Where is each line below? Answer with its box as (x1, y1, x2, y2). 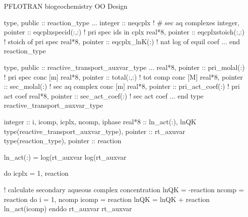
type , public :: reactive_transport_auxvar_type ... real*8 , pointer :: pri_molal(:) (4, 62, 245, 72)
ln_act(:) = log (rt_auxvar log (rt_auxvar (4, 151, 126, 162)
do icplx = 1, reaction (4, 168, 69, 178)
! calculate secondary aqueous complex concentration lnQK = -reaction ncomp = (4, 184, 244, 194)
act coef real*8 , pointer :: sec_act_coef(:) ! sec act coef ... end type (4, 90, 204, 100)
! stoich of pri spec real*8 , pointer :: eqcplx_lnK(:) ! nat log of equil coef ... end (4, 36, 240, 46)
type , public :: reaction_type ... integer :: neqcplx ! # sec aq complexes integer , (4, 17, 240, 27)
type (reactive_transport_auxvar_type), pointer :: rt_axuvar (4, 126, 186, 136)
